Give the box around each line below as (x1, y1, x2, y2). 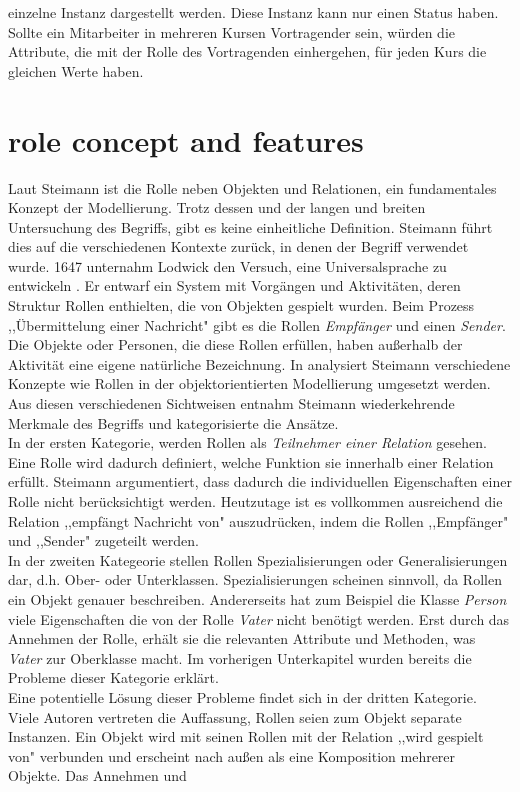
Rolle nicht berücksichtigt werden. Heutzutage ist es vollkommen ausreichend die (8, 491, 503, 511)
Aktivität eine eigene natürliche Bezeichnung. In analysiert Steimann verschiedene (8, 353, 511, 374)
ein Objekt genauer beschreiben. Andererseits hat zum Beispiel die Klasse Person (8, 588, 507, 609)
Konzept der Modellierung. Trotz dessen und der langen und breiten (8, 197, 426, 218)
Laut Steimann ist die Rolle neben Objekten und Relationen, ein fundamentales (8, 177, 497, 198)
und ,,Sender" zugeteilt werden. (8, 530, 199, 551)
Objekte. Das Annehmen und (8, 765, 187, 786)
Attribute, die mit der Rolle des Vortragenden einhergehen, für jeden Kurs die (8, 41, 487, 62)
